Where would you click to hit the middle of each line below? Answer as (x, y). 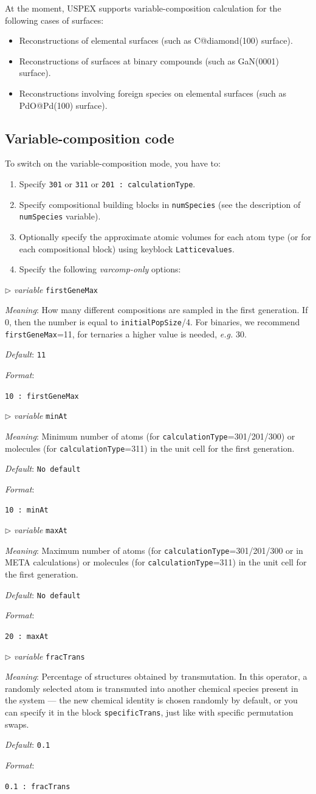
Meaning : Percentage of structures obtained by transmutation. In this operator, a (156, 676)
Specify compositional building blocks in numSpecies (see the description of (160, 204)
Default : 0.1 (28, 744)
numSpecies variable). (60, 216)
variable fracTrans (50, 656)
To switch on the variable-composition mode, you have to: (113, 163)
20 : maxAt (27, 636)
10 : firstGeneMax (42, 396)
